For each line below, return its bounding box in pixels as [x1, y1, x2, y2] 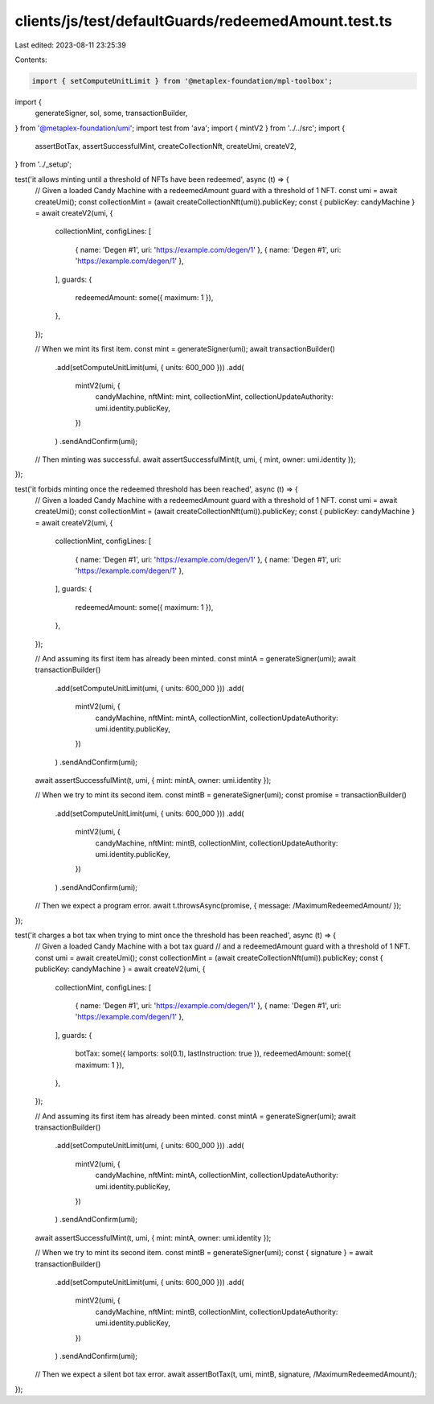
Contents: [14, 55, 47, 64]
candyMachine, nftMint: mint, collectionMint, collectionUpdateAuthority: [95, 392, 334, 401]
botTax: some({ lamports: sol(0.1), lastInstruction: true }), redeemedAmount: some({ [75, 1048, 351, 1058]
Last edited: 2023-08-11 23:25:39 [14, 40, 126, 50]
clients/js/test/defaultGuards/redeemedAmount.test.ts [14, 12, 393, 30]
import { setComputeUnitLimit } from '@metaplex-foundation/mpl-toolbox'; [31, 76, 334, 85]
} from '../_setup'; [14, 159, 72, 169]
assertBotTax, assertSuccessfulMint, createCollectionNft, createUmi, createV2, [35, 142, 297, 151]
